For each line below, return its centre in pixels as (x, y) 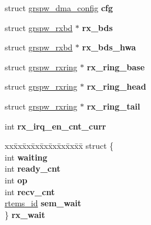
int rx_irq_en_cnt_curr (56, 126)
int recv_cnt (30, 191)
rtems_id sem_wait (43, 203)
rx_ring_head (116, 86)
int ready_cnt (33, 168)
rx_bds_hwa (109, 47)
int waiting (26, 157)
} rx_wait (25, 214)
